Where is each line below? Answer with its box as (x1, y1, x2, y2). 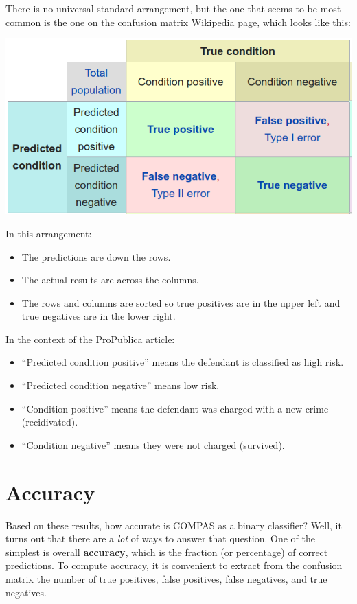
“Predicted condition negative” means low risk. (21, 378, 220, 393)
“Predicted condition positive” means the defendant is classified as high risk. (21, 355, 344, 369)
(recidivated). (21, 415, 78, 429)
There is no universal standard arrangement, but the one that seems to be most (5, 1, 341, 15)
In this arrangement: (5, 226, 92, 240)
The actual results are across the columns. (21, 272, 199, 287)
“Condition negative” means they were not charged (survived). (21, 437, 285, 452)
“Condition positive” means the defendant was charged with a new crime (21, 401, 329, 415)
